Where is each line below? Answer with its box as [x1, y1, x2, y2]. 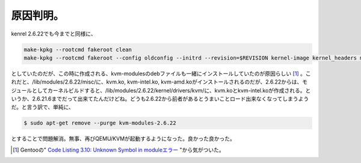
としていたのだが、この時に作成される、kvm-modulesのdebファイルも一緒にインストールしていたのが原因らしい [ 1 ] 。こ [11, 70, 311, 77]
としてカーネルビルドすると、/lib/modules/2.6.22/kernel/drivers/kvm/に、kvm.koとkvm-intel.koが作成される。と [32, 87, 311, 94]
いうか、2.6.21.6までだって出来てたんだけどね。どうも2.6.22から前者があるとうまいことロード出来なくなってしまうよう [11, 95, 309, 102]
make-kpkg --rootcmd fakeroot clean [23, 46, 132, 53]
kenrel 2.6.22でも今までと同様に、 [11, 30, 96, 37]
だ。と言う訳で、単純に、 [11, 103, 75, 111]
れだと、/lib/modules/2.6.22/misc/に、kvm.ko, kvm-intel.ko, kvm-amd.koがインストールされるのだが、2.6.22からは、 [11, 78, 303, 85]
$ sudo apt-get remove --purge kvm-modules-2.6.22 [23, 120, 177, 126]
